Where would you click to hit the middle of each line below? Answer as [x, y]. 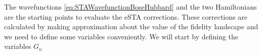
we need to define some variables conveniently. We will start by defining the [121, 36]
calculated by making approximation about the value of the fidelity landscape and [131, 26]
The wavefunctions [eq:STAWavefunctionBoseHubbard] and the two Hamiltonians [130, 7]
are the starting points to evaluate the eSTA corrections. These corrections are [126, 16]
